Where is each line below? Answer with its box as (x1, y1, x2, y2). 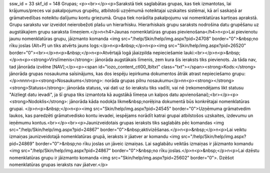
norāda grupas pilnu (104, 77, 146, 83)
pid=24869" (9, 140, 34, 146)
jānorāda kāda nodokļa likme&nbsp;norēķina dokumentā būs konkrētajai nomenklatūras (69, 98, 250, 104)
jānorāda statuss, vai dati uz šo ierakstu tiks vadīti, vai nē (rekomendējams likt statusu (66, 84, 244, 90)
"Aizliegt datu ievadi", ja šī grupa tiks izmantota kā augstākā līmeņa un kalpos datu (9, 91, 179, 97)
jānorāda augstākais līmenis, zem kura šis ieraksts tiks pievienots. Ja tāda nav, (95, 56, 257, 62)
